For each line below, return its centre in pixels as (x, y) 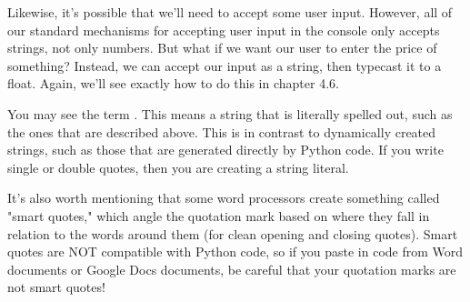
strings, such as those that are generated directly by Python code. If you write (225, 150)
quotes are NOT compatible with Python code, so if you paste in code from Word (235, 252)
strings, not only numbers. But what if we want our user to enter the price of (222, 48)
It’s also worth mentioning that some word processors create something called (224, 198)
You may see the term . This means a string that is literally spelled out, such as (230, 113)
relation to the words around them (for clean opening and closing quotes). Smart (233, 233)
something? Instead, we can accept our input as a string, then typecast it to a (225, 65)
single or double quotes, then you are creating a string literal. (178, 167)
